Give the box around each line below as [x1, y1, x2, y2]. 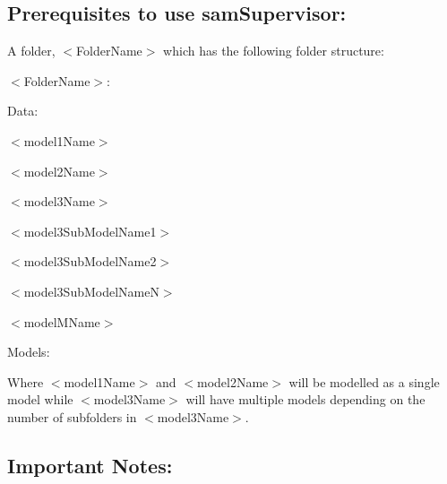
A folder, [7, 41, 56, 60]
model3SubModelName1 [23, 221, 157, 240]
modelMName [23, 312, 100, 331]
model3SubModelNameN [23, 281, 159, 300]
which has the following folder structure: [163, 41, 384, 60]
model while [7, 390, 73, 409]
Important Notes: [7, 451, 173, 479]
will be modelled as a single [288, 372, 440, 391]
